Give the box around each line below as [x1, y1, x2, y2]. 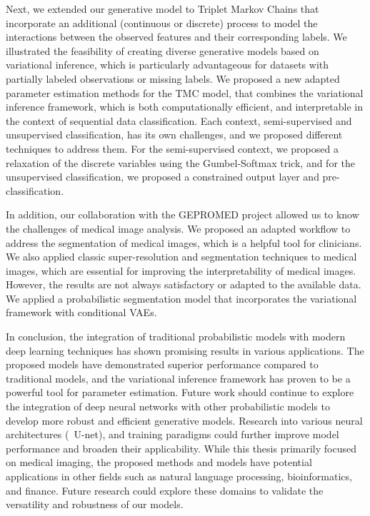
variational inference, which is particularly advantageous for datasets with [6, 57, 329, 72]
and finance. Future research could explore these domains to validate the [6, 482, 324, 497]
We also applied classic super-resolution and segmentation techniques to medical [6, 249, 357, 264]
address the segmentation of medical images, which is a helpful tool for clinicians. [6, 235, 362, 250]
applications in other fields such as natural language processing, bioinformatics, [6, 469, 352, 483]
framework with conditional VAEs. [6, 305, 157, 320]
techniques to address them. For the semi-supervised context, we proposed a [6, 141, 339, 156]
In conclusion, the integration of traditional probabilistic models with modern [6, 329, 346, 344]
